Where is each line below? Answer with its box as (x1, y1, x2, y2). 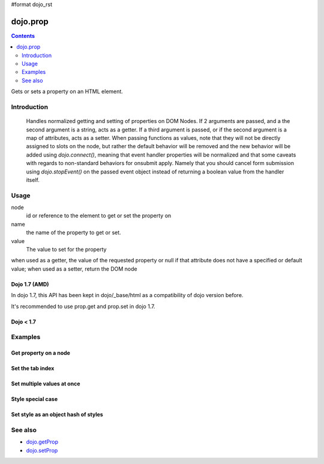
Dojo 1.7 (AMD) (11, 280, 49, 288)
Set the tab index (11, 365, 55, 372)
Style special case (11, 396, 58, 403)
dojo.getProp (26, 438, 59, 445)
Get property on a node (11, 349, 70, 357)
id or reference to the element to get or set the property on (26, 212, 172, 219)
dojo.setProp (26, 447, 58, 454)
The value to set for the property (26, 246, 107, 253)
